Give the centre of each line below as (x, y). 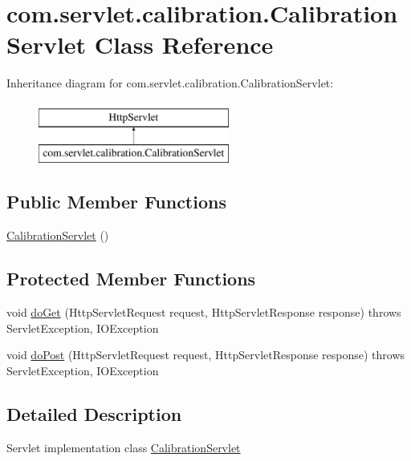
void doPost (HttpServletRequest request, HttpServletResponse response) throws (206, 355)
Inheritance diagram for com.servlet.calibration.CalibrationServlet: (170, 83)
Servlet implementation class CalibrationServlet (124, 447)
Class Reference (184, 44)
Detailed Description (94, 413)
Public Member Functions (116, 202)
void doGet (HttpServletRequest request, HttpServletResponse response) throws (204, 312)
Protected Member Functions (131, 279)
